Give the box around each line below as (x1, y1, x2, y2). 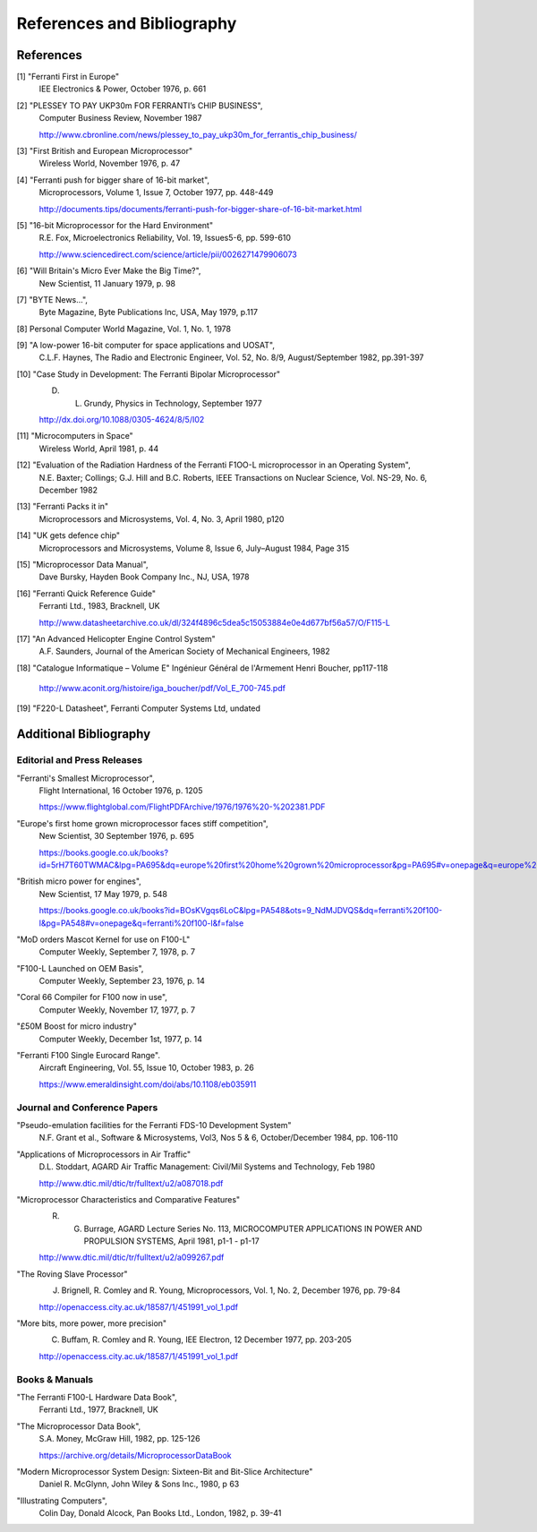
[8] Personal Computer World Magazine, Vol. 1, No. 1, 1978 (16, 323, 232, 334)
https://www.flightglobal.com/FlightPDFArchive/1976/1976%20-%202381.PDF (38, 801, 326, 812)
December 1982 (38, 484, 98, 495)
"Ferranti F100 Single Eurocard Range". (16, 1050, 161, 1061)
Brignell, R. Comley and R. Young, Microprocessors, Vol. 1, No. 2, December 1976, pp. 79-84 (61, 1285, 401, 1296)
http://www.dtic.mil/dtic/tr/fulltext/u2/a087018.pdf (38, 1177, 224, 1188)
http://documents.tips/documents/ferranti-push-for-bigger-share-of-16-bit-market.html (38, 203, 362, 214)
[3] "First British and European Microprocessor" (16, 146, 192, 157)
